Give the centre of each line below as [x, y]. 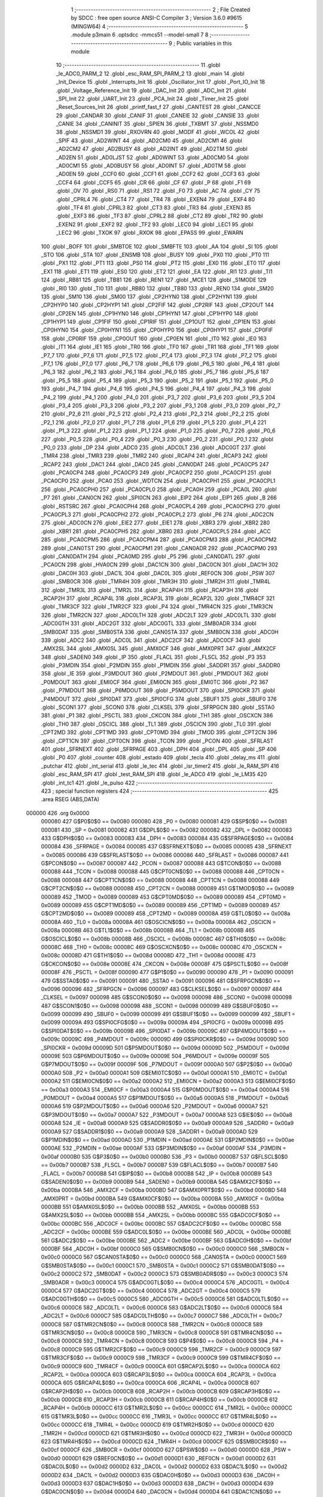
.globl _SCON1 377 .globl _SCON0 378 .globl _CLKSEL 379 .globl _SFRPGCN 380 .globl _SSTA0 [158, 707]
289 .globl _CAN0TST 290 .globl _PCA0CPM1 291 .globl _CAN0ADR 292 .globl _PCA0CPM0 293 [159, 548]
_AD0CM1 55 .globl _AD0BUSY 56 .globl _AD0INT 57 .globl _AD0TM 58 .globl [151, 166]
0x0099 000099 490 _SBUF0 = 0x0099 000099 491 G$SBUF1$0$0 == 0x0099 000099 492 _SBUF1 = [168, 1014]
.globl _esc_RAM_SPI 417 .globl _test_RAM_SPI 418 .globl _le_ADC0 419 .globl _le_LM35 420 [154, 774]
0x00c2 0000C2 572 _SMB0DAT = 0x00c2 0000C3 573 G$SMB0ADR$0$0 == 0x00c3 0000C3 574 [164, 1274]
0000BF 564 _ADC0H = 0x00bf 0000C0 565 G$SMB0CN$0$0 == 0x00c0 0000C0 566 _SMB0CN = [165, 1249]
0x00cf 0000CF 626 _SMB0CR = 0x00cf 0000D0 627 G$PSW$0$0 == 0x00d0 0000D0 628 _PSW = [166, 1450]
